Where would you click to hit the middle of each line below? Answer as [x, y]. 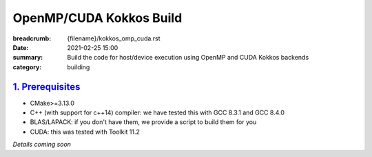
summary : [28, 58]
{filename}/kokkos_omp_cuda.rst [114, 38]
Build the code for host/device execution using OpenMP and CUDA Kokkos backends [188, 58]
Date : [21, 47]
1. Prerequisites [46, 87]
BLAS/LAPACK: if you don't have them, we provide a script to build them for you [143, 122]
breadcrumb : [32, 38]
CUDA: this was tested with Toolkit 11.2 [85, 132]
